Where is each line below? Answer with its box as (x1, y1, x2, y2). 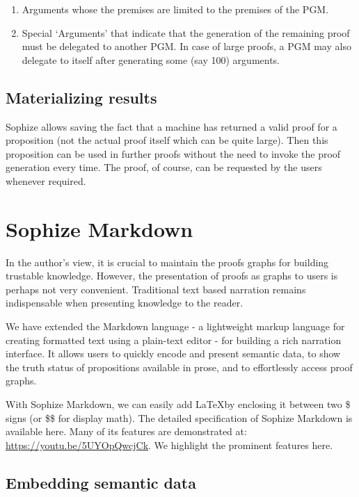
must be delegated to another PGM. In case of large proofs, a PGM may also (22, 39, 351, 54)
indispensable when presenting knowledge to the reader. (6, 295, 244, 310)
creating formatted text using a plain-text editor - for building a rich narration (6, 332, 342, 347)
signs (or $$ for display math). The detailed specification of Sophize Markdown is (6, 410, 353, 425)
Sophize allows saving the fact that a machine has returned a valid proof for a (6, 119, 337, 133)
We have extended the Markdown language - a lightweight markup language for (6, 319, 345, 334)
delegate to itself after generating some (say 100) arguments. (22, 52, 280, 67)
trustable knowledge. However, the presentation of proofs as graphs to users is (6, 268, 338, 283)
